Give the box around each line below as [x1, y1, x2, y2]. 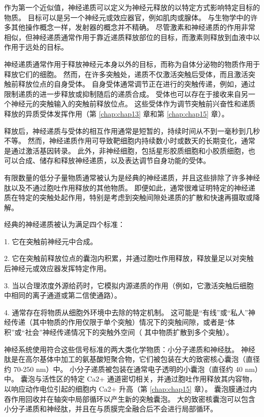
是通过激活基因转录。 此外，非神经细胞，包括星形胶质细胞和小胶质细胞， [4, 145, 248, 156]
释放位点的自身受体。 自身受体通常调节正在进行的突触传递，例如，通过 [18, 79, 255, 89]
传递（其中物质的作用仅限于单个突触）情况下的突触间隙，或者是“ [11, 317, 228, 327]
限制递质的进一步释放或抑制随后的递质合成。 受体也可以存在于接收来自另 [4, 88, 248, 99]
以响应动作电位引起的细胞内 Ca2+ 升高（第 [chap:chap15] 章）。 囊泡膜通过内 [4, 384, 257, 394]
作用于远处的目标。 [4, 42, 68, 52]
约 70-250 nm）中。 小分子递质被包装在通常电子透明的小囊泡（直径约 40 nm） [4, 363, 258, 374]
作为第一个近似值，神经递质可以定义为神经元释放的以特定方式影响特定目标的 [4, 2, 260, 12]
